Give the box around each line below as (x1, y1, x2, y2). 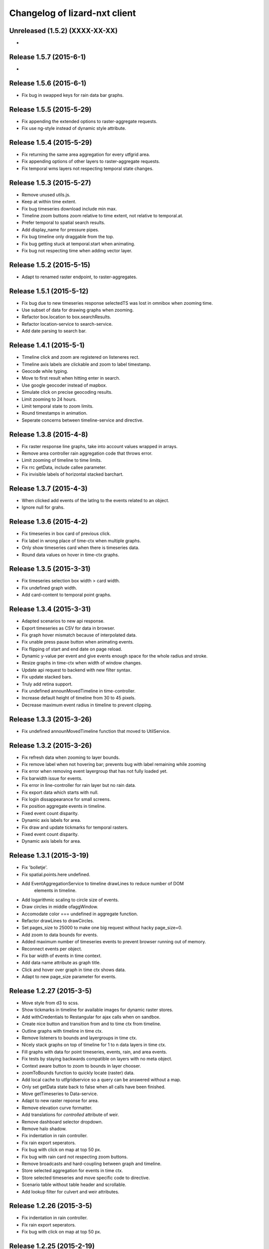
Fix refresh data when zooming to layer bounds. (21, 754, 120, 760)
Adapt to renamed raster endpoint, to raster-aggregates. (21, 274, 137, 280)
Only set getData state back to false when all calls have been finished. (21, 1084, 166, 1090)
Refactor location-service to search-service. (21, 321, 113, 327)
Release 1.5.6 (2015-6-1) (9, 79, 87, 87)
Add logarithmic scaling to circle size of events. (21, 897, 119, 903)
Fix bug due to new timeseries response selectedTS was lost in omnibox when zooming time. (21, 300, 213, 306)
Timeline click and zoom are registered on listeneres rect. (21, 354, 139, 360)
